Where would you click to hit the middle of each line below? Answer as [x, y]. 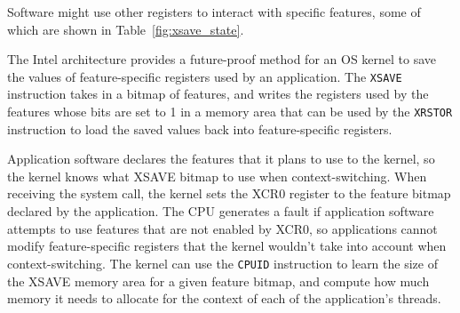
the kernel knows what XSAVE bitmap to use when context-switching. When [217, 176]
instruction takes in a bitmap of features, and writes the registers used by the [218, 94]
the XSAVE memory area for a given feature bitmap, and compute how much [218, 281]
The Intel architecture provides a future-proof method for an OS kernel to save [222, 59]
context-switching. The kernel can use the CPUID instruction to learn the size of [222, 263]
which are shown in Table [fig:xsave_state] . [126, 29]
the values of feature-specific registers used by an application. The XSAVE [205, 76]
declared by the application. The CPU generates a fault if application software [221, 211]
